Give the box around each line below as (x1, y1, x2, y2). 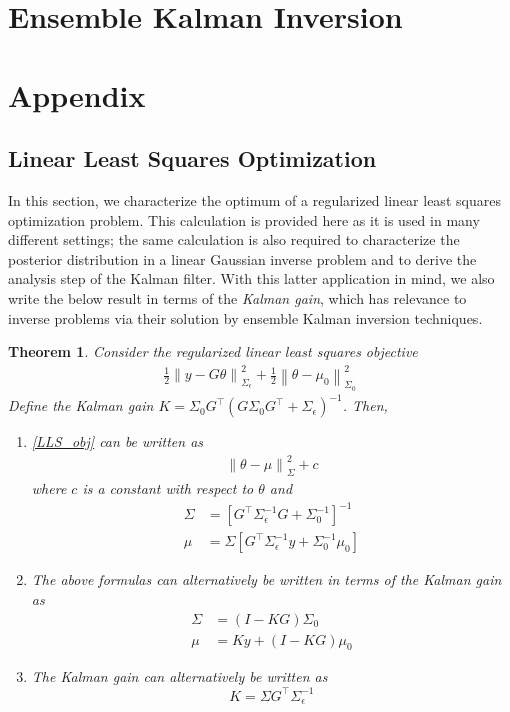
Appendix (8, 74, 146, 115)
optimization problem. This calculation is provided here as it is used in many (8, 209, 480, 230)
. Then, (342, 395, 388, 416)
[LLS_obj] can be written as (31, 431, 204, 452)
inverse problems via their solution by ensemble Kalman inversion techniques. (8, 307, 483, 328)
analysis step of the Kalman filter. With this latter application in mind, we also (8, 268, 495, 289)
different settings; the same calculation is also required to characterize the (8, 229, 460, 250)
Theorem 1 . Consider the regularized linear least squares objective (8, 341, 418, 362)
